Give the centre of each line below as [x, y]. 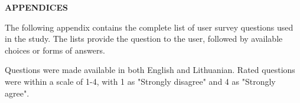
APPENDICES [36, 7]
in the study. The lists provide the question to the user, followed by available [144, 39]
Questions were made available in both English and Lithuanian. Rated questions [150, 70]
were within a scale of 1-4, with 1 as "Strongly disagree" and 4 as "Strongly [140, 81]
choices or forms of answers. [55, 50]
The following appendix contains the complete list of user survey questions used [149, 27]
